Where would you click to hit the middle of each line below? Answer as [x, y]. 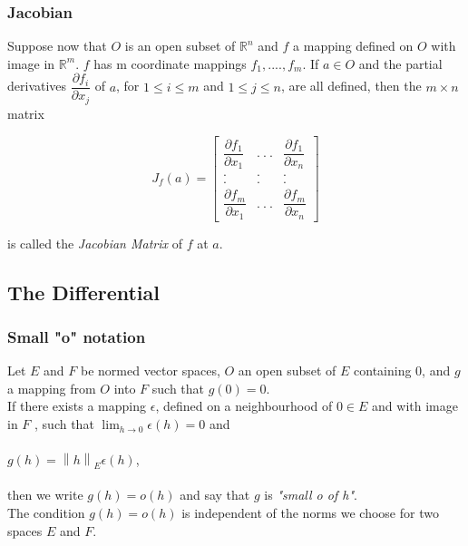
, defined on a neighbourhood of [244, 406]
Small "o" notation [77, 336]
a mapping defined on [353, 46]
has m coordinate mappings [170, 63]
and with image [415, 406]
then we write [45, 495]
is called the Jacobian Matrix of [95, 243]
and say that [215, 495]
